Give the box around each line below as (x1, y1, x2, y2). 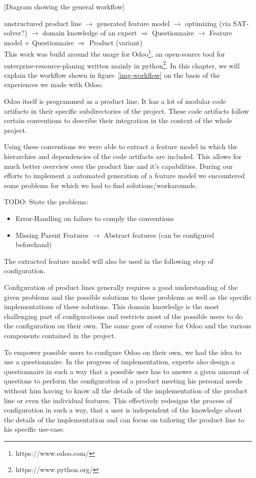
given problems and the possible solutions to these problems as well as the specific (4, 291, 252, 302)
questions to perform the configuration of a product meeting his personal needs (4, 376, 243, 386)
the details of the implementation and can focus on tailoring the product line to (4, 414, 245, 424)
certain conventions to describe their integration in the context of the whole (4, 115, 232, 126)
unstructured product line (4, 18, 82, 28)
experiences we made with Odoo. (4, 79, 103, 90)
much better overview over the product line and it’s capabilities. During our (4, 160, 233, 171)
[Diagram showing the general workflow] (4, 1, 125, 11)
